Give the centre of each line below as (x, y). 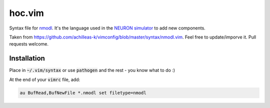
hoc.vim (27, 13)
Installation (27, 58)
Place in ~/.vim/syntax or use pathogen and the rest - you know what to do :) (92, 70)
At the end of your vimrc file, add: (45, 79)
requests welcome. (29, 44)
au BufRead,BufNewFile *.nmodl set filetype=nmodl (83, 93)
